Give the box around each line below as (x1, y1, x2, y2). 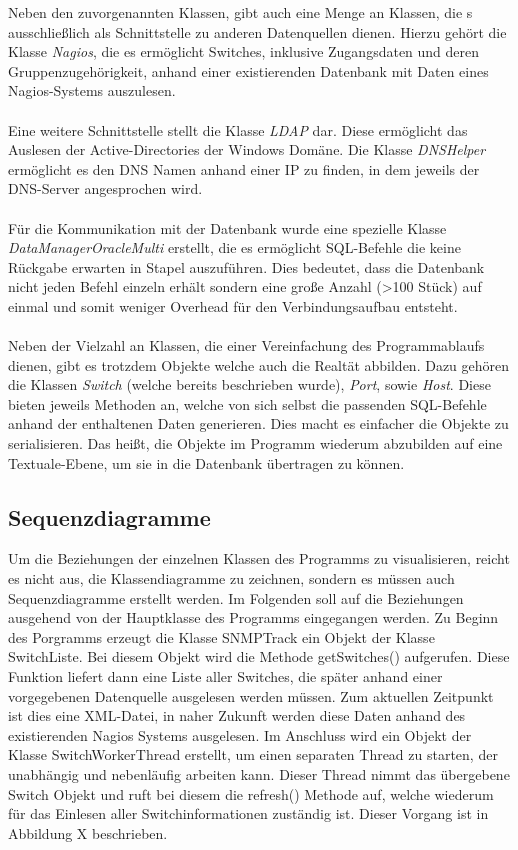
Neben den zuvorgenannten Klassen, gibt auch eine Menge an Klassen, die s (8, 2, 473, 22)
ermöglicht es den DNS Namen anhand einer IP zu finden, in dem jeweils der (8, 158, 480, 179)
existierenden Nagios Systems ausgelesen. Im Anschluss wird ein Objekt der (8, 724, 472, 745)
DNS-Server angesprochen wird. (8, 178, 203, 199)
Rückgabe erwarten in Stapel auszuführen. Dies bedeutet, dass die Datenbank (8, 256, 485, 277)
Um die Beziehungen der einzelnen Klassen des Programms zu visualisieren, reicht (8, 548, 510, 569)
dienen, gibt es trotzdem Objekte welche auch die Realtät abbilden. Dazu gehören (8, 354, 510, 375)
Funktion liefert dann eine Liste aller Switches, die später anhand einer (8, 666, 443, 687)
